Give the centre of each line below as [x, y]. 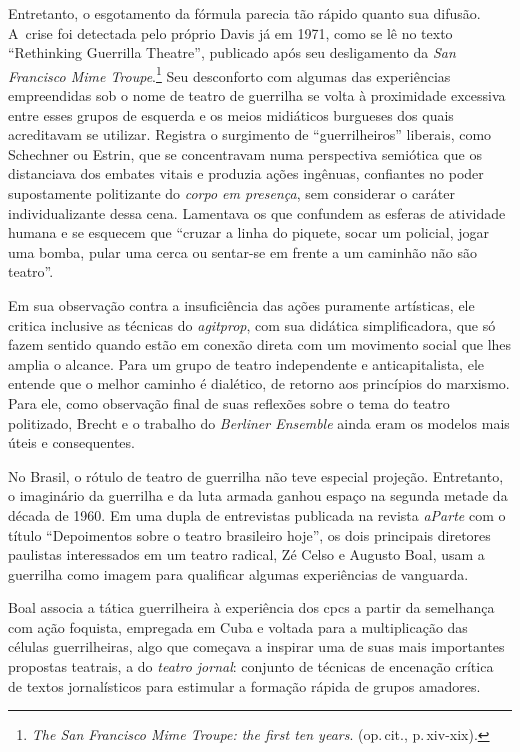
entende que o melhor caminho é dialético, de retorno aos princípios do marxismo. [259, 383]
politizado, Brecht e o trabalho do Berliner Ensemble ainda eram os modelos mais [259, 422]
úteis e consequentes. [71, 442]
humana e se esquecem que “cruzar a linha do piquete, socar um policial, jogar [249, 232]
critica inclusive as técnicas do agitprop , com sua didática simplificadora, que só [252, 324]
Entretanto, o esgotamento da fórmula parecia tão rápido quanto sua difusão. [244, 13]
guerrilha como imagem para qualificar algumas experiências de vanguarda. [238, 573]
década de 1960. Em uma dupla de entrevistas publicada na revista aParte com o [257, 514]
